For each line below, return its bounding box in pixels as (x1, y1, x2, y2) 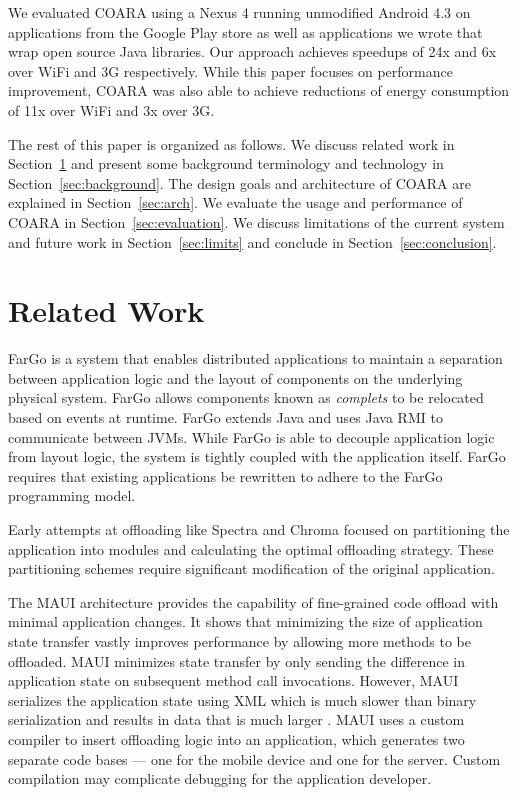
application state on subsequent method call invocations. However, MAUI (8, 670, 459, 691)
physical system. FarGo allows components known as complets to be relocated (8, 387, 484, 408)
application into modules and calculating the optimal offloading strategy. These (8, 538, 494, 559)
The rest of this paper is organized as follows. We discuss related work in (8, 133, 455, 154)
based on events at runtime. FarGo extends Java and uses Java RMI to (8, 407, 443, 428)
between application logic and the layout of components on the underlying (8, 367, 463, 388)
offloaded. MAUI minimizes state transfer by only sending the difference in (8, 650, 465, 671)
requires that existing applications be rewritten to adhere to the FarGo (8, 465, 443, 486)
